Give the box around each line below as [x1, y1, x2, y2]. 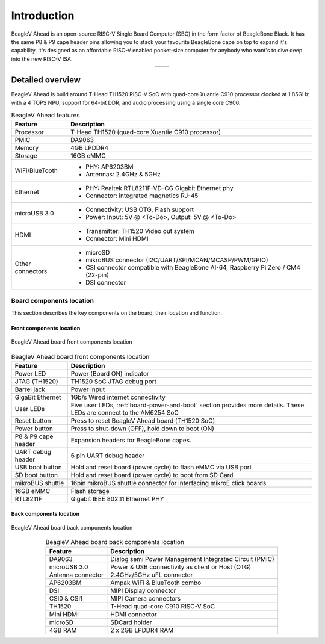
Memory [14, 143, 39, 152]
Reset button [14, 416, 51, 424]
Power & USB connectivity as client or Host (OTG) [110, 563, 252, 571]
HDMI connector [110, 610, 158, 619]
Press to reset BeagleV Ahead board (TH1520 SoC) [70, 416, 215, 424]
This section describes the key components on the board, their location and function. [11, 309, 223, 316]
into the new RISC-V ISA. [11, 55, 73, 63]
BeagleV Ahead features [11, 111, 81, 119]
